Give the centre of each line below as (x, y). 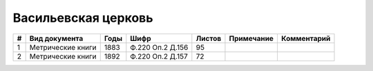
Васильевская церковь (83, 18)
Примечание (251, 38)
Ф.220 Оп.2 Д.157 (159, 56)
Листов (209, 38)
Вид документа (56, 38)
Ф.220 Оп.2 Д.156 (159, 47)
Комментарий (306, 38)
